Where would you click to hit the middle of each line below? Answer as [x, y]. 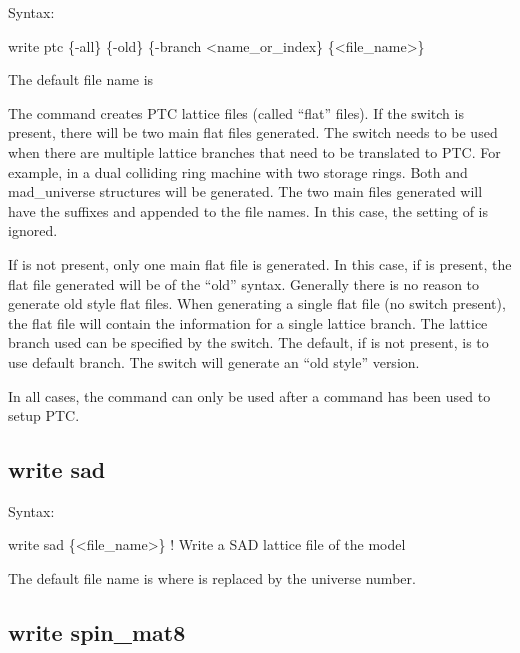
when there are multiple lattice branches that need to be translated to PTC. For [254, 151]
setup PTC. [44, 415]
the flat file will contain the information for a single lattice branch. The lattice [248, 322]
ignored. [33, 230]
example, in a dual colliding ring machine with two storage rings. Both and [238, 171]
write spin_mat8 [97, 632]
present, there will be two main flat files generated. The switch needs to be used [253, 132]
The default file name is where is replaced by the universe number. [212, 578]
